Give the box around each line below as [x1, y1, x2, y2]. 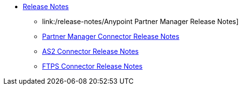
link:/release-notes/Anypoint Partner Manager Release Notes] [42, 17, 239, 25]
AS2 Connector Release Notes [42, 47, 139, 55]
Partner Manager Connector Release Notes [42, 32, 180, 40]
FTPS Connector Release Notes [42, 62, 143, 70]
